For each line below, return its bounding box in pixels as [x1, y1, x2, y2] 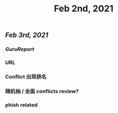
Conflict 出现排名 [5, 73, 47, 80]
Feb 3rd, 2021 [5, 31, 49, 40]
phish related [5, 101, 38, 108]
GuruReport [5, 46, 34, 53]
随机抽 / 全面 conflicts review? [5, 88, 79, 95]
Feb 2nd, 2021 [54, 3, 114, 14]
